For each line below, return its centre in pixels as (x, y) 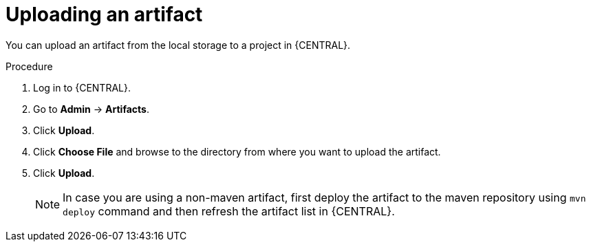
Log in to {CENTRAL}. (82, 87)
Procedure (29, 66)
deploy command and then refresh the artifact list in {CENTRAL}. (229, 211)
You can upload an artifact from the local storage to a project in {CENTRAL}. (178, 45)
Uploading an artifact (104, 14)
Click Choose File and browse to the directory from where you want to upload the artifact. (237, 151)
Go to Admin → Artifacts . (91, 109)
